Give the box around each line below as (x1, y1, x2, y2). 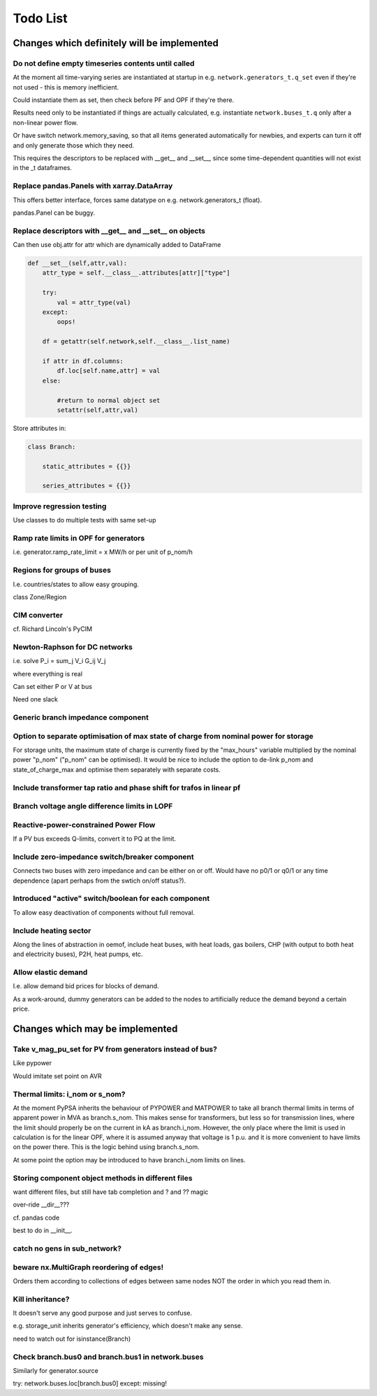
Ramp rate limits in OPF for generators (13, 533, 145, 543)
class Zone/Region (13, 592, 67, 601)
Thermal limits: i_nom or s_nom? (13, 1089, 126, 1099)
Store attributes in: (13, 424, 66, 432)
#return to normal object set (57, 396, 161, 404)
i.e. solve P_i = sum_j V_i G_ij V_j (13, 657, 106, 665)
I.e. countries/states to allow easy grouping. (13, 580, 140, 588)
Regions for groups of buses (13, 565, 112, 575)
